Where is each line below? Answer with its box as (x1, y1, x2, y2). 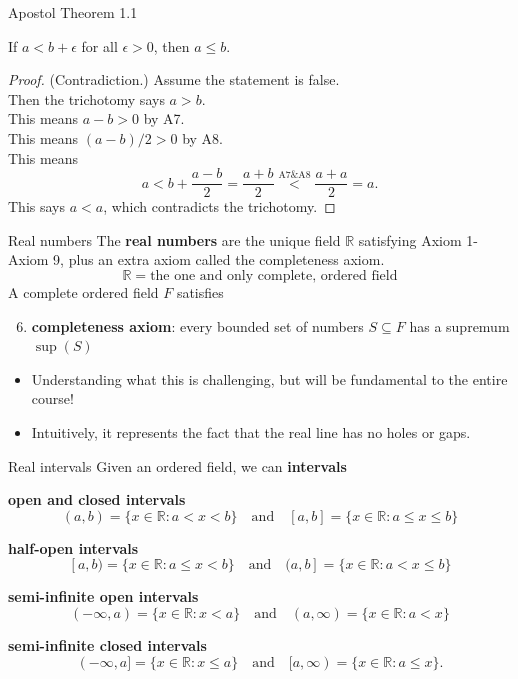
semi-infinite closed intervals (8, 634, 207, 655)
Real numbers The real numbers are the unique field (8, 229, 341, 250)
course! (31, 388, 74, 409)
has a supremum (409, 315, 510, 336)
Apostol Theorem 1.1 (8, 2, 138, 22)
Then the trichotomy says (8, 88, 165, 109)
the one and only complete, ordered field (150, 269, 398, 283)
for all (81, 35, 118, 56)
